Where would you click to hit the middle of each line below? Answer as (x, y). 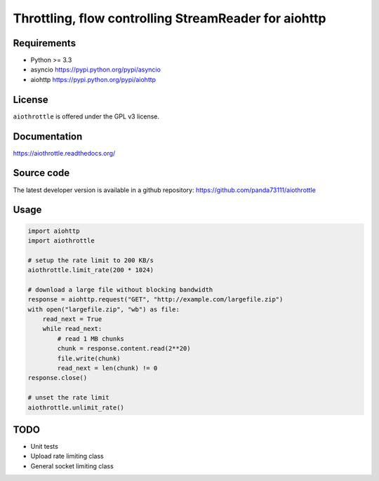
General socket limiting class (72, 466)
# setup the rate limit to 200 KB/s (91, 260)
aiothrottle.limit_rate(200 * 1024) (91, 270)
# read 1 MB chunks (91, 339)
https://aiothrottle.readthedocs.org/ (64, 153)
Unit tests (45, 447)
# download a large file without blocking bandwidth (120, 290)
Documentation (48, 136)
